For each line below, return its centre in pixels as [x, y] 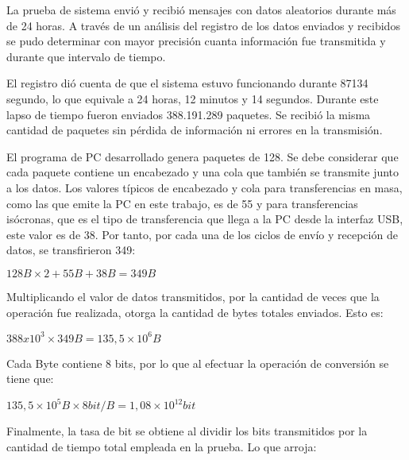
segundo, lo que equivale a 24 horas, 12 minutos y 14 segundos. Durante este [193, 98]
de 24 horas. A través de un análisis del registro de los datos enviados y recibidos [203, 25]
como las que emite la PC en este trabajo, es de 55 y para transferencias [182, 203]
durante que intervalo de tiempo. [86, 56]
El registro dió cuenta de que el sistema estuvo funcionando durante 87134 [187, 83]
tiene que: [30, 379]
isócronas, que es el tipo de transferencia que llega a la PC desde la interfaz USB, [205, 219]
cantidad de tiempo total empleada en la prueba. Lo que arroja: [162, 446]
